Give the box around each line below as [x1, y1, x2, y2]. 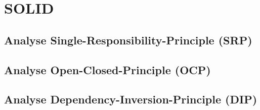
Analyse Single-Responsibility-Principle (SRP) [4, 32, 252, 47]
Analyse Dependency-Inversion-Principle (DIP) [4, 91, 257, 107]
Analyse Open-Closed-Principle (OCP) [4, 62, 211, 77]
